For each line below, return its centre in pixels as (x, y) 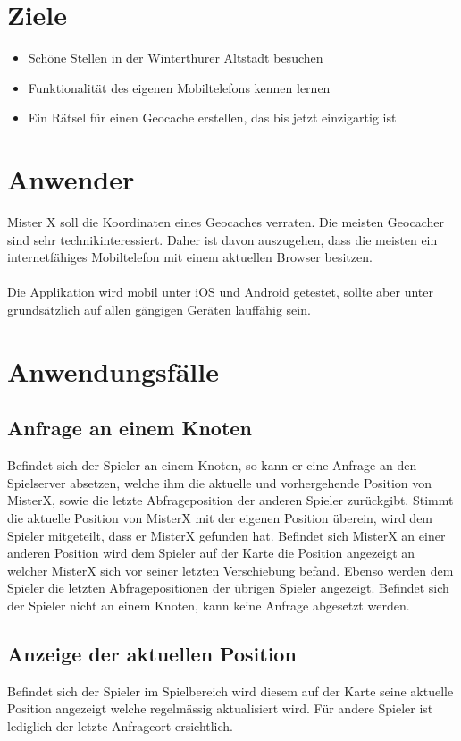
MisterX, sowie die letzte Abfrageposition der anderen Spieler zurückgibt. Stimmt (230, 500)
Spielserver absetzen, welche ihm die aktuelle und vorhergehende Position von (220, 482)
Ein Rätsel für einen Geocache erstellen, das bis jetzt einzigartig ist (212, 118)
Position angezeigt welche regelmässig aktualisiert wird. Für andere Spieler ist (220, 708)
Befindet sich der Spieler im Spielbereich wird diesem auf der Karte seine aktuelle (230, 690)
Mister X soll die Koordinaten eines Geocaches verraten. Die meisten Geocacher (226, 222)
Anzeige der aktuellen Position (152, 653)
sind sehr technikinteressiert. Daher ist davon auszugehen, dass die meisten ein (222, 239)
